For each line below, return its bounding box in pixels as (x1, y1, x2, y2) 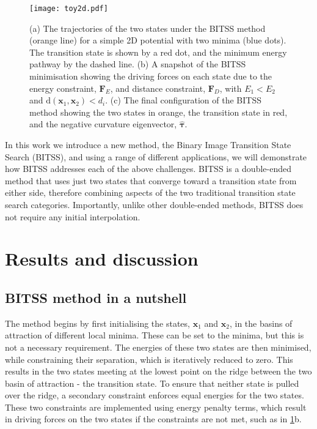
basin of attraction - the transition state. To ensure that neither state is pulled (5, 376, 299, 389)
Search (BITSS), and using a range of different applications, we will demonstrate (5, 150, 307, 163)
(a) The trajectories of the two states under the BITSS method (29, 21, 266, 34)
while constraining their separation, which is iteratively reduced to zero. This (5, 353, 293, 365)
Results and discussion (5, 246, 199, 271)
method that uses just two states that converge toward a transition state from (5, 174, 297, 187)
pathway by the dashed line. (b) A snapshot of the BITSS (29, 58, 246, 70)
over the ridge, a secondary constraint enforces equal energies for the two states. (5, 389, 304, 401)
